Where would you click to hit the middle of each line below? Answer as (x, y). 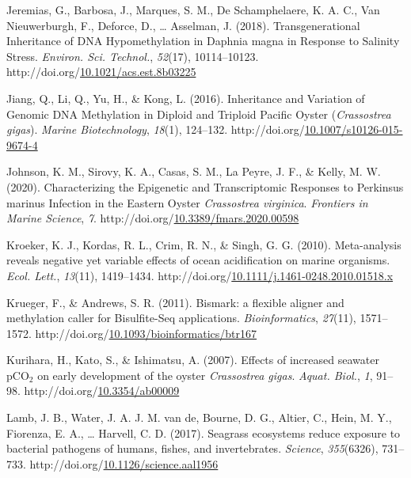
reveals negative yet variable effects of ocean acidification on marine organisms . (198, 260)
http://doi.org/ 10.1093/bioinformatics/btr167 (146, 333)
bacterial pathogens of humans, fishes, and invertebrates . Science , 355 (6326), (192, 448)
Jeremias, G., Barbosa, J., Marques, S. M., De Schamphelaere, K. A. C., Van (193, 9)
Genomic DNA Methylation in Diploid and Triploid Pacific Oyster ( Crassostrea (199, 114)
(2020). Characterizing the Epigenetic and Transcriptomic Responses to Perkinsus (205, 186)
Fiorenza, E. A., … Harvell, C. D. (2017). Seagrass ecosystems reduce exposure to (204, 432)
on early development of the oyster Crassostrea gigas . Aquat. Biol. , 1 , (205, 375)
